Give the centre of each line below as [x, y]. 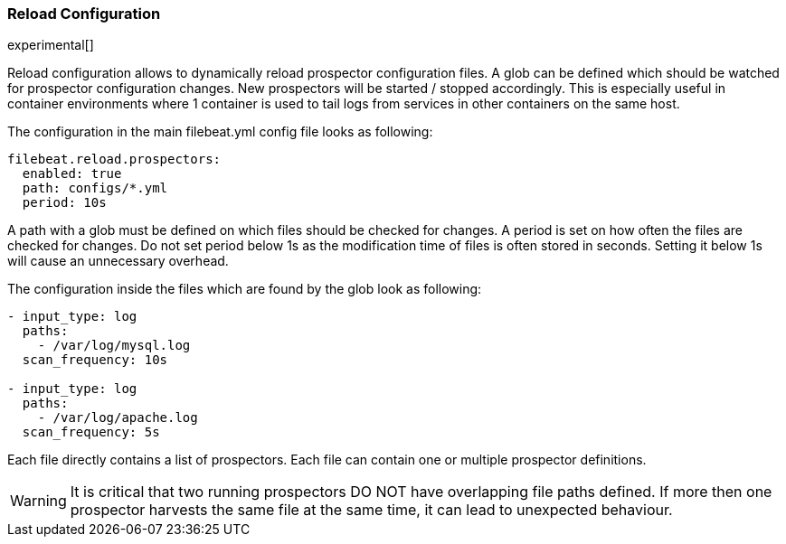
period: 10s [64, 203]
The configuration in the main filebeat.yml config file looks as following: [220, 132]
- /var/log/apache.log [118, 418]
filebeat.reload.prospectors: [114, 159]
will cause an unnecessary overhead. [118, 261]
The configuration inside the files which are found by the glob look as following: [245, 289]
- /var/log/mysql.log [114, 346]
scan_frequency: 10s [95, 360]
